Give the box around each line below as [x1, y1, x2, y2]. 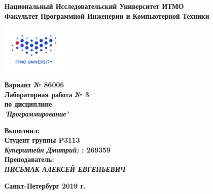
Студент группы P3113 [4, 135, 80, 145]
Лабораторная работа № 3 [4, 89, 89, 99]
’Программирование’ [4, 109, 69, 119]
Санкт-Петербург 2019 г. [4, 180, 86, 191]
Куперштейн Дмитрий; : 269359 [4, 144, 110, 155]
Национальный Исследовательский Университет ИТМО [4, 1, 184, 11]
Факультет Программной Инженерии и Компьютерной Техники [4, 10, 210, 21]
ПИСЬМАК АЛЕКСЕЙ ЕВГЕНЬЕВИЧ [4, 163, 126, 174]
